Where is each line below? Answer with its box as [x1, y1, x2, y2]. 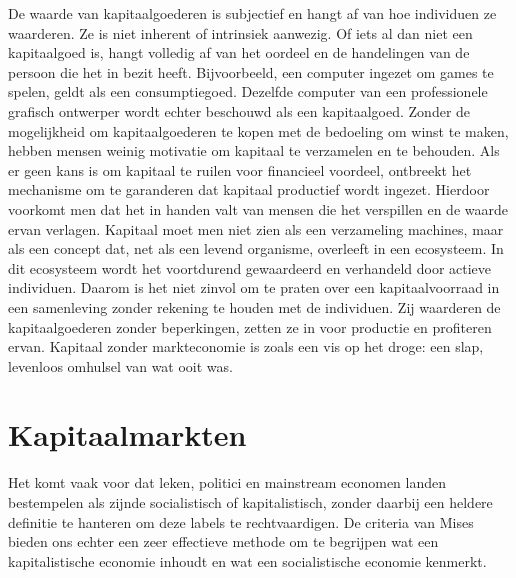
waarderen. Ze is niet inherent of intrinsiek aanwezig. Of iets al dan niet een [8, 22, 473, 43]
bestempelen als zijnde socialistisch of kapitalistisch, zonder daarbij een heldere [8, 492, 493, 512]
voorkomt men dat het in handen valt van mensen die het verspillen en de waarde [8, 198, 508, 219]
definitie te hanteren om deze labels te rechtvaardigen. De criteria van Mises [8, 511, 474, 532]
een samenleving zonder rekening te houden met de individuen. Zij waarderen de [8, 296, 501, 317]
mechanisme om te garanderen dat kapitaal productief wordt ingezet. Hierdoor [8, 179, 490, 200]
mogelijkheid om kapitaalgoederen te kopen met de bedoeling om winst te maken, [8, 120, 509, 141]
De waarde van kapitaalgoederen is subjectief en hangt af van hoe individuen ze [8, 3, 497, 23]
